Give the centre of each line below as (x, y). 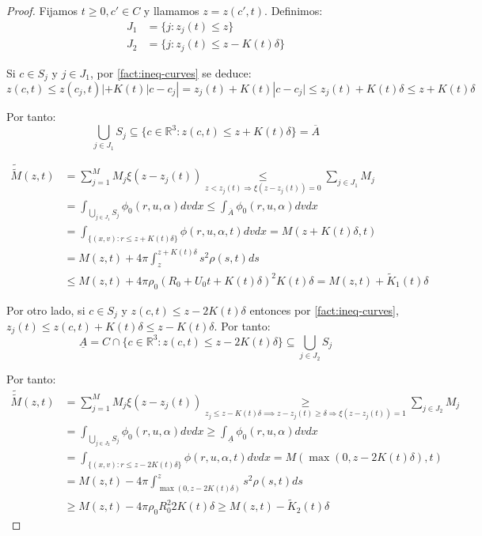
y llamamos (171, 10)
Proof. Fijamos (42, 10)
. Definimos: (294, 10)
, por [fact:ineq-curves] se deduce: (171, 72)
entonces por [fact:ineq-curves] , (324, 310)
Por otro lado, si (46, 310)
